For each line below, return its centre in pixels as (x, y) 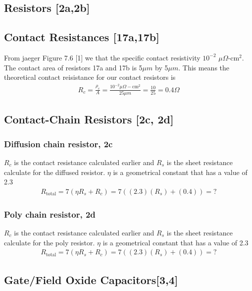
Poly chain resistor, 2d (50, 214)
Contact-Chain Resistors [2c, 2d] (89, 119)
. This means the (204, 67)
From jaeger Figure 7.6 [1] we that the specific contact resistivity (102, 57)
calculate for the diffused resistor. (55, 172)
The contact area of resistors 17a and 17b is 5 (73, 67)
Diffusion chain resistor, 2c (58, 144)
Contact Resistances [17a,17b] (82, 37)
